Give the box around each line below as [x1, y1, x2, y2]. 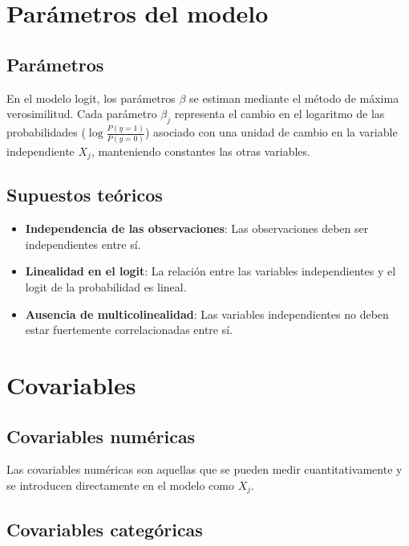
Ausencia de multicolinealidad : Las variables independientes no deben [25, 305, 389, 322]
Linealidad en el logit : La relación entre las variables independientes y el [25, 263, 396, 279]
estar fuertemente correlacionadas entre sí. [25, 321, 233, 338]
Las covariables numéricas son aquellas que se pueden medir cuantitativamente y [6, 461, 403, 478]
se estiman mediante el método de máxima [189, 89, 399, 106]
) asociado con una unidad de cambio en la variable [144, 124, 398, 141]
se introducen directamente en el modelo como [6, 476, 235, 493]
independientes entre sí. [25, 235, 141, 252]
